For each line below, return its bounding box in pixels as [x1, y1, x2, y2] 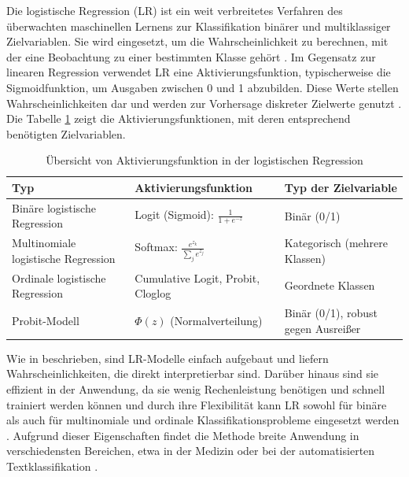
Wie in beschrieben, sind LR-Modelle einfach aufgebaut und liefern [6, 349, 329, 366]
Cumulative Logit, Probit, [134, 269, 260, 286]
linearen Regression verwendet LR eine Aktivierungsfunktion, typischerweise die [6, 64, 391, 80]
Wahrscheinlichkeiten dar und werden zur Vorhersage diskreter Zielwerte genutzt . [6, 94, 402, 111]
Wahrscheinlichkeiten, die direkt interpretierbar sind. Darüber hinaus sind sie [6, 365, 379, 382]
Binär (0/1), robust [284, 305, 378, 321]
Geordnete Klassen [284, 277, 375, 294]
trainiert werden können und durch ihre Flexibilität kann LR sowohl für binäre [6, 396, 387, 412]
